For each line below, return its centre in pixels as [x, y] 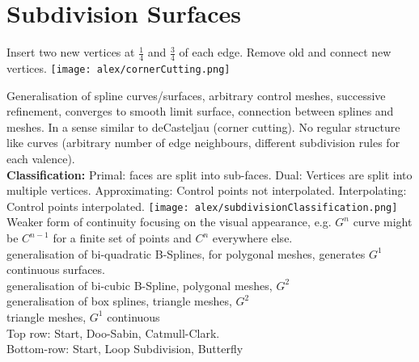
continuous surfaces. [56, 269]
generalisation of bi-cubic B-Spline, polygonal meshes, [140, 285]
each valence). [41, 158]
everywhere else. [252, 238]
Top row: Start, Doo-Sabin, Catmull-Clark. [113, 333]
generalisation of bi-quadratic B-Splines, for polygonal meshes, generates [186, 253]
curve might [383, 222]
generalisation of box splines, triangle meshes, [119, 301]
